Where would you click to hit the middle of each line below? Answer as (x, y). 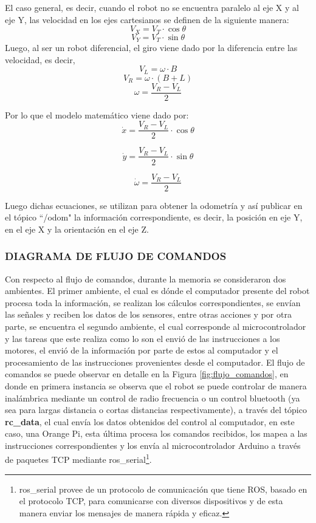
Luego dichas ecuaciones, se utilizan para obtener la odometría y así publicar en (154, 205)
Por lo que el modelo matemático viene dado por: (97, 115)
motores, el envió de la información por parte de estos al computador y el (142, 350)
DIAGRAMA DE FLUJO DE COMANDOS (116, 256)
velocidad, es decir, (40, 59)
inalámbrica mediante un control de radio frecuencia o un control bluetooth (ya (153, 398)
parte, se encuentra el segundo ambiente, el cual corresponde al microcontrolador (156, 326)
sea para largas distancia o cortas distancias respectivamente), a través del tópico (156, 410)
